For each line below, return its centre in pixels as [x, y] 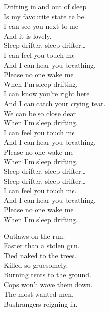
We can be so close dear [40, 113]
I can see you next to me [41, 26]
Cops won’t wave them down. [48, 284]
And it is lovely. [28, 35]
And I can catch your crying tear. [55, 103]
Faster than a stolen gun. [42, 246]
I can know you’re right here [47, 94]
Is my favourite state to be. [45, 16]
